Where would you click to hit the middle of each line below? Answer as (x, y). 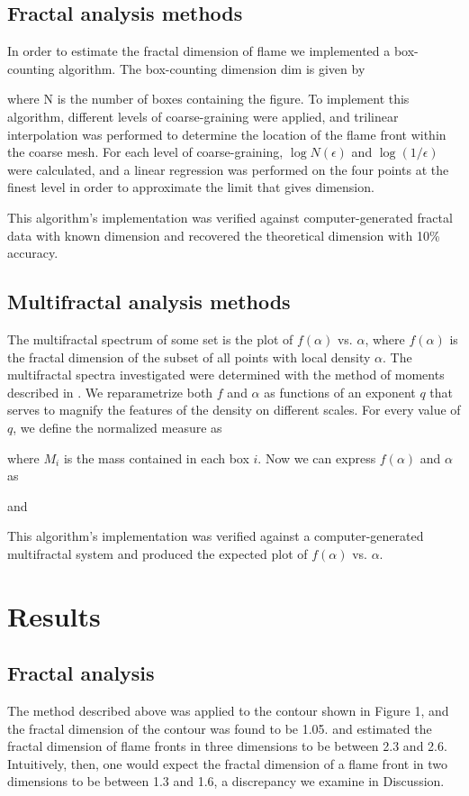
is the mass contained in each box (156, 457)
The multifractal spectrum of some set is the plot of (150, 339)
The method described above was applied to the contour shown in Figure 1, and (228, 711)
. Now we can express (317, 457)
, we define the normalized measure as (117, 427)
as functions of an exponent (340, 392)
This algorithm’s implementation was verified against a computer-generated (216, 536)
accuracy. (33, 253)
